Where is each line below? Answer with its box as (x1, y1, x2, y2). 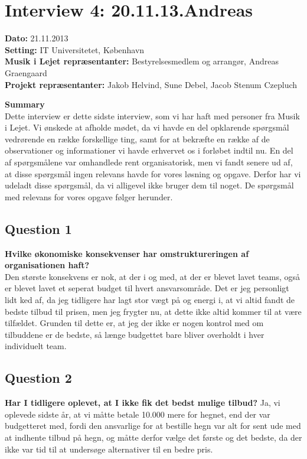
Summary (5, 98, 45, 110)
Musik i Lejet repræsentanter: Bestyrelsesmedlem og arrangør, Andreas (5, 55, 279, 67)
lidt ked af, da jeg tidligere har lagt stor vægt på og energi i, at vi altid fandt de (5, 294, 295, 306)
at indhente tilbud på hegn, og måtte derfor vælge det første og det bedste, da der (5, 431, 302, 443)
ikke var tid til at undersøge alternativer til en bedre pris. (5, 442, 213, 455)
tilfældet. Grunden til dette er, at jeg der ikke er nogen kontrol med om (5, 317, 264, 329)
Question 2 (5, 369, 72, 387)
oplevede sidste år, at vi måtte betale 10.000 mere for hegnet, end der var (5, 408, 270, 420)
